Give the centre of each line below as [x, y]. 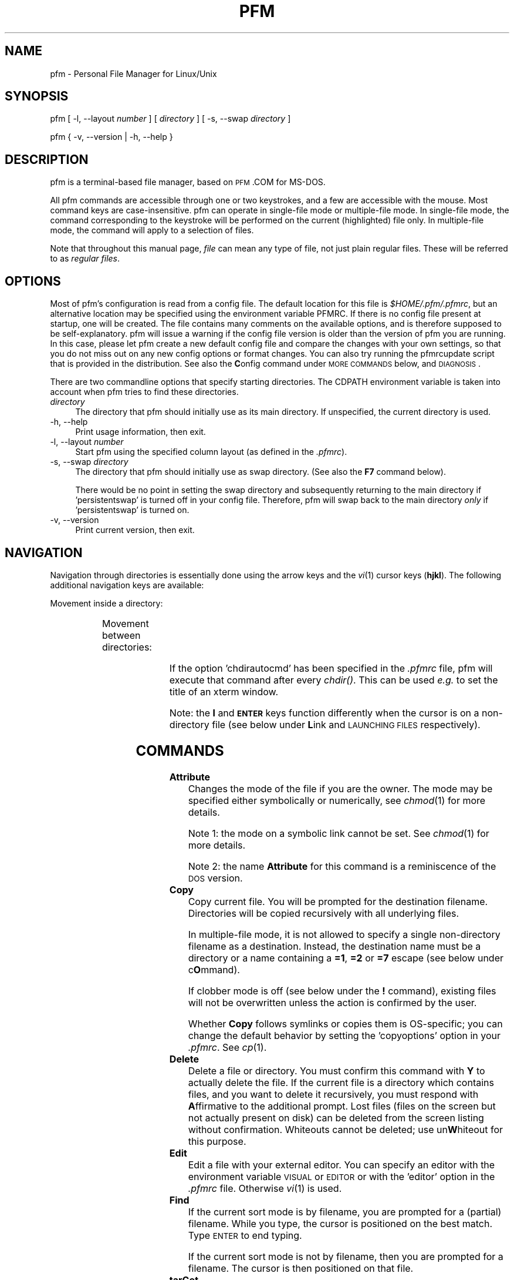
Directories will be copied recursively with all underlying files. [324, 913]
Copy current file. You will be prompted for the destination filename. [338, 901]
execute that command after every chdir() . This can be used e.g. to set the [334, 680]
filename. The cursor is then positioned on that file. [301, 1268]
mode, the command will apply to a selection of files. [152, 230]
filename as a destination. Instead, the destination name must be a [334, 946]
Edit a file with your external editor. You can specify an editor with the [341, 1165]
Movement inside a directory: [106, 603]
